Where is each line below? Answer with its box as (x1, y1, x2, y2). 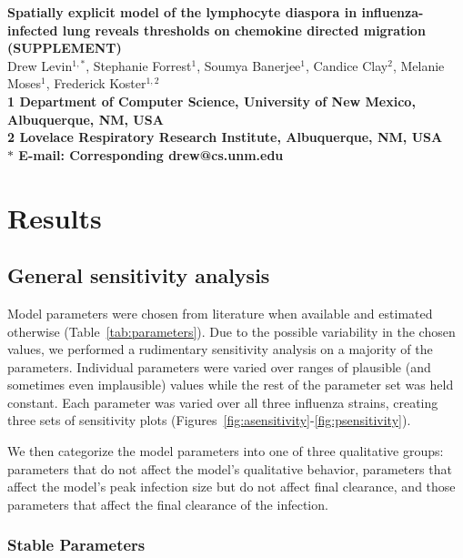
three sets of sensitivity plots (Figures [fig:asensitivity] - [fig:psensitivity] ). (7, 411, 411, 430)
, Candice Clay (306, 56, 388, 75)
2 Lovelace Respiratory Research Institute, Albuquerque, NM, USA (7, 127, 443, 147)
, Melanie (392, 56, 445, 75)
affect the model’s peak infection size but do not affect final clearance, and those (7, 477, 456, 496)
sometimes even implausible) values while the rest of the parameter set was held (7, 375, 454, 394)
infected (7, 20, 58, 39)
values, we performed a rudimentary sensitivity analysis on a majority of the (7, 340, 433, 359)
